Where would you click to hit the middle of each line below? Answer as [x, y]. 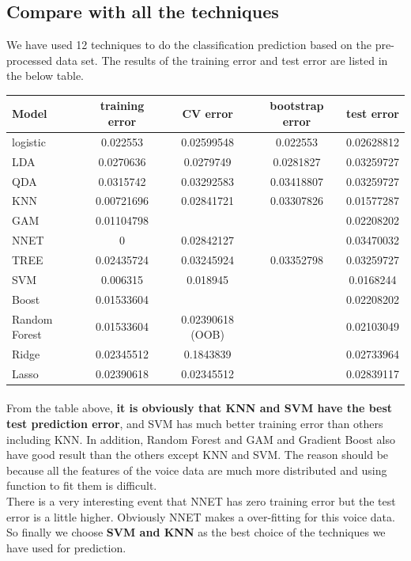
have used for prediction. [66, 547]
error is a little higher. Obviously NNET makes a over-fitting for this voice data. [201, 516]
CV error [207, 114]
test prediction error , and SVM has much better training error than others [195, 424]
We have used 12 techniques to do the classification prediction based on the [189, 45]
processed [30, 60]
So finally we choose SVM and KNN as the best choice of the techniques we [196, 532]
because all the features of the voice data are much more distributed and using [197, 470]
